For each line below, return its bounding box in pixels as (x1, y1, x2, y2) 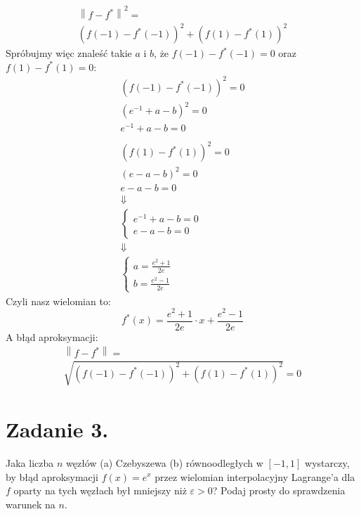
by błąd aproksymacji (6, 469, 99, 484)
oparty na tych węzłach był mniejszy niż (13, 483, 187, 498)
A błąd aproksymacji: (6, 329, 98, 344)
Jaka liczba (6, 455, 54, 470)
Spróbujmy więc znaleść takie (6, 46, 132, 60)
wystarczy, (305, 455, 350, 470)
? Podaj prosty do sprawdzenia (212, 483, 346, 498)
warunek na (6, 496, 55, 511)
